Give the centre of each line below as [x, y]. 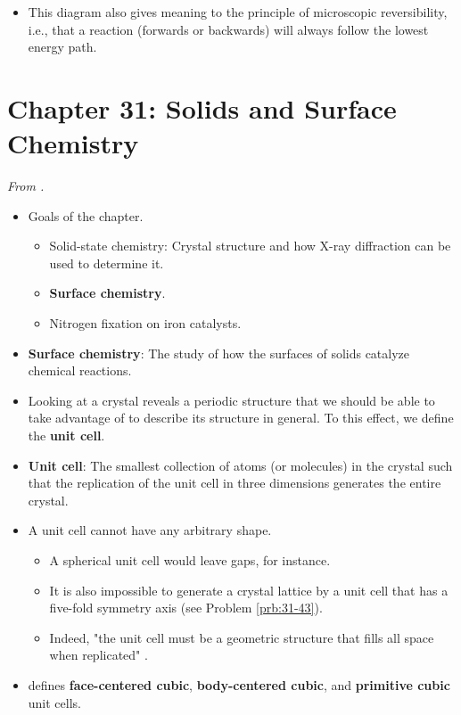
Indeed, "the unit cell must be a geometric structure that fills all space [242, 637]
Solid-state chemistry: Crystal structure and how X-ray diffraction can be [250, 246]
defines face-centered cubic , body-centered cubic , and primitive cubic [239, 684]
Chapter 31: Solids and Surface [202, 107]
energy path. [62, 47]
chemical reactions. [80, 370]
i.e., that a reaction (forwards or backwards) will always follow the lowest [228, 29]
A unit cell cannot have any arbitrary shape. [150, 530]
